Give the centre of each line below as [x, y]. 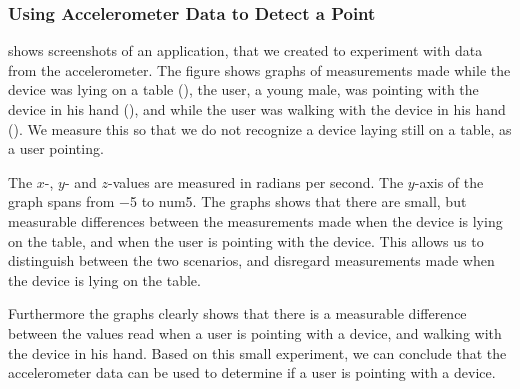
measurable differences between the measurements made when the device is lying [255, 220]
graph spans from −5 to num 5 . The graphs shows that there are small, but [237, 201]
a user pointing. [56, 148]
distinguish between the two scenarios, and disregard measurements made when [251, 260]
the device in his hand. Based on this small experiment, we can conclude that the [257, 352]
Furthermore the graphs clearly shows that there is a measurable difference [237, 313]
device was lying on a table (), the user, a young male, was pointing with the [243, 89]
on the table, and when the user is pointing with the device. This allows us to [246, 240]
